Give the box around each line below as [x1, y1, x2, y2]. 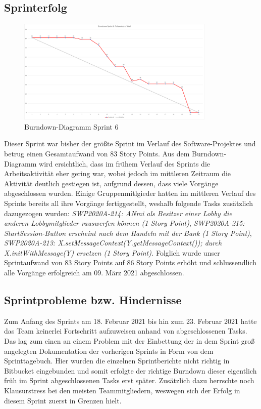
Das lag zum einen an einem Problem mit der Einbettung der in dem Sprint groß [4, 336, 255, 346]
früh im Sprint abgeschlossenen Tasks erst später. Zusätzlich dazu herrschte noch [4, 375, 254, 386]
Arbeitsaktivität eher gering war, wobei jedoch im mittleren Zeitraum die [4, 168, 231, 179]
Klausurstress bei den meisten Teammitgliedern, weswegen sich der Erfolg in [4, 385, 240, 396]
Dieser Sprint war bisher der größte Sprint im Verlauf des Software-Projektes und [4, 138, 256, 149]
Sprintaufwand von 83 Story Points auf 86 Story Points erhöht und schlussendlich [4, 257, 256, 268]
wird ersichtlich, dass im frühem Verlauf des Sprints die [39, 158, 210, 169]
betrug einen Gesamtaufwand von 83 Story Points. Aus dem [4, 148, 190, 158]
